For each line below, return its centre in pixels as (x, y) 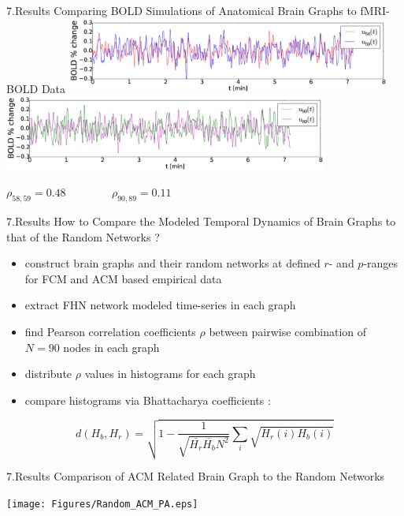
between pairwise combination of (288, 331)
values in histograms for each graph (170, 374)
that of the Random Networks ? (83, 236)
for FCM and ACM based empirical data (123, 278)
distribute (48, 374)
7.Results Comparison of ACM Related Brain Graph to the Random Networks (196, 476)
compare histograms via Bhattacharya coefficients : (148, 400)
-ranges (381, 263)
